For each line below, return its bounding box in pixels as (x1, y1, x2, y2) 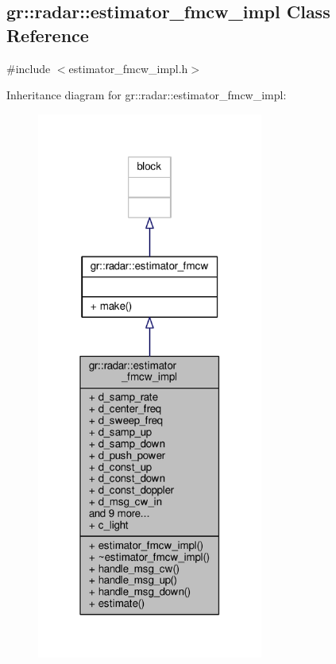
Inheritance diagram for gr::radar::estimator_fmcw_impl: (6, 87, 287, 103)
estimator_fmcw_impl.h (68, 60, 188, 76)
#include (6, 60, 51, 76)
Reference (6, 22, 89, 47)
